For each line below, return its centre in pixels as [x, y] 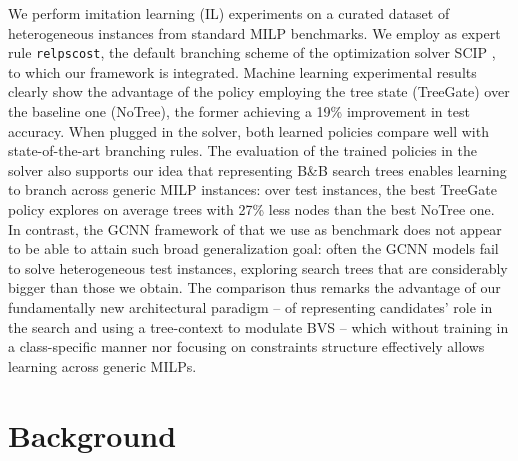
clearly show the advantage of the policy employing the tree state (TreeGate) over [259, 91]
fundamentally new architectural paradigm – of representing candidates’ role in [250, 306]
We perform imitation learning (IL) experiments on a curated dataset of [229, 13]
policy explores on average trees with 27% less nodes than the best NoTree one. [251, 209]
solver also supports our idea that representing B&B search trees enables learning [257, 169]
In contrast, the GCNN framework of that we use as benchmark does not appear [255, 228]
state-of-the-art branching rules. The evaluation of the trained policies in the [243, 150]
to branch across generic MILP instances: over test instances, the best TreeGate [252, 189]
